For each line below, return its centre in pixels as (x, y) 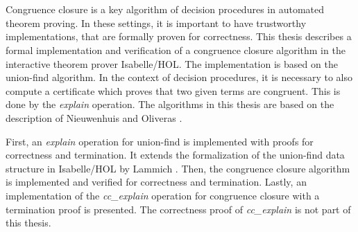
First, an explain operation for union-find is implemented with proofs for (160, 141)
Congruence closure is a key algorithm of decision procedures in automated (165, 9)
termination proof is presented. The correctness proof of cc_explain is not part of (178, 209)
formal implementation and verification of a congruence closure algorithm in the (176, 50)
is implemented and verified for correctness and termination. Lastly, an (156, 182)
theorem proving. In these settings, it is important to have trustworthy (156, 23)
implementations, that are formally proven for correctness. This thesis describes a (179, 36)
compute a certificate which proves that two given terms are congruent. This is (173, 90)
